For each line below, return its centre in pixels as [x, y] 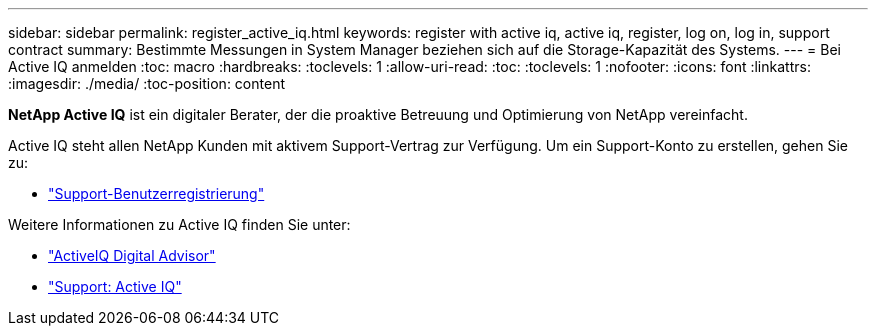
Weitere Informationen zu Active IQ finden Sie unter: [179, 224]
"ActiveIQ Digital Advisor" [132, 255]
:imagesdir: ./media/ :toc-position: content [146, 83]
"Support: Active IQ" [115, 286]
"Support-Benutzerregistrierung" [156, 193]
